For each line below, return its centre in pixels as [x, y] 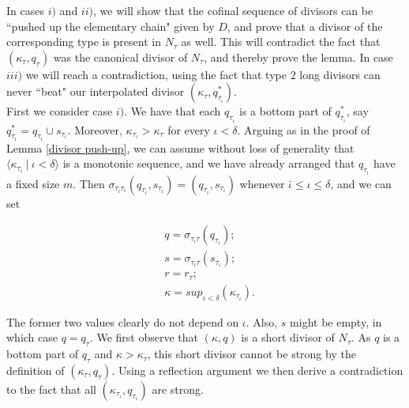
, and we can [361, 183]
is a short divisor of [288, 337]
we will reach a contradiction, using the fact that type [156, 74]
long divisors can [340, 74]
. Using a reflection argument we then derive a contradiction [257, 370]
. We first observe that [144, 337]
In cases [25, 10]
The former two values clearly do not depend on [123, 321]
